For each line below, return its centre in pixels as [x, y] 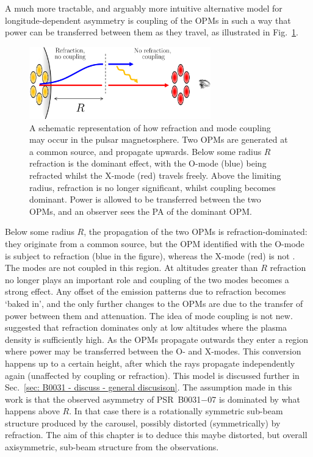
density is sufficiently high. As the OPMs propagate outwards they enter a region [157, 339]
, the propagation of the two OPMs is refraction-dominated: [196, 232]
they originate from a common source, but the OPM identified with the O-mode [155, 243]
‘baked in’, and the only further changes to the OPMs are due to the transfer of [154, 303]
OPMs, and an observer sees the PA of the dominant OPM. [141, 211]
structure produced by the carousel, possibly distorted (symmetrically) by [143, 423]
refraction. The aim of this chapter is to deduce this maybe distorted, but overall [156, 435]
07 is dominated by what [254, 399]
